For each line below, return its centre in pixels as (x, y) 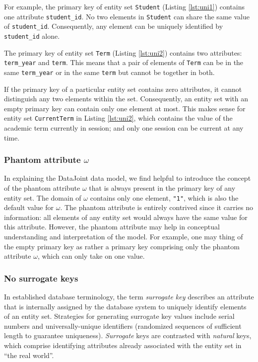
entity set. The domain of (43, 197)
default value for (29, 207)
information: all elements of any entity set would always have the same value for (126, 217)
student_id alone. (32, 36)
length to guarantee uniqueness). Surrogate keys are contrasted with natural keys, (128, 335)
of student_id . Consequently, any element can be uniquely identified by (114, 26)
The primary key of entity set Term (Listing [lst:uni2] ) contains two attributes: (123, 52)
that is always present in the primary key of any (162, 188)
